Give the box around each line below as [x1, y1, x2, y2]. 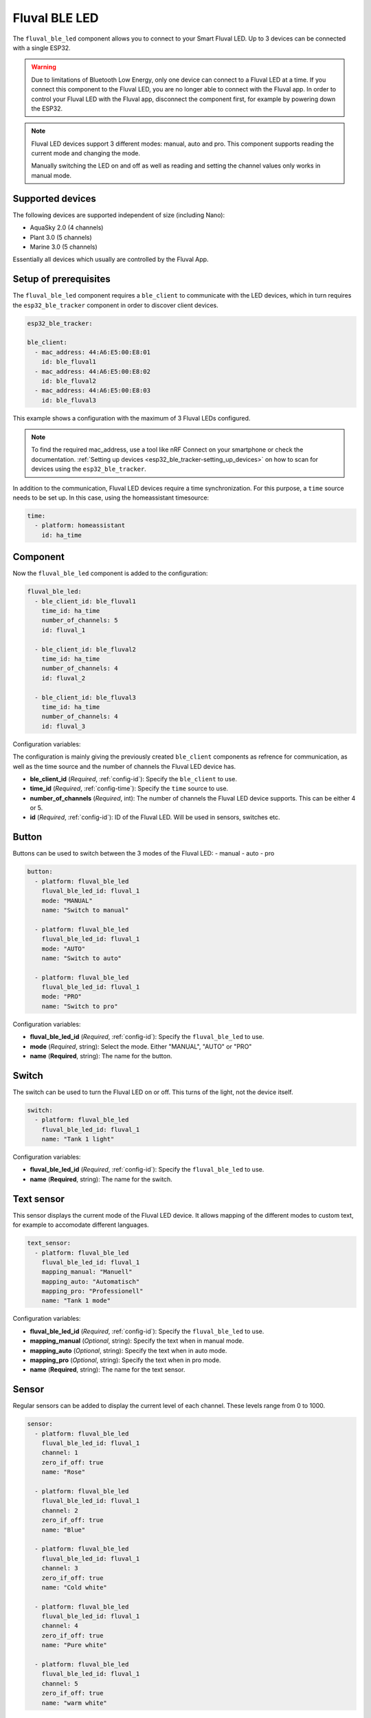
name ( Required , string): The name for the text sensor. [30, 1365, 185, 1374]
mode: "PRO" [41, 993, 82, 1001]
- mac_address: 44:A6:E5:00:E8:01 [34, 348, 151, 356]
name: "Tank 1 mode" [41, 1297, 111, 1305]
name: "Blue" [41, 1526, 86, 1534]
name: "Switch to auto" [41, 954, 122, 962]
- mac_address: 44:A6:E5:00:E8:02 [34, 368, 151, 375]
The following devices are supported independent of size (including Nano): [12, 210, 225, 219]
